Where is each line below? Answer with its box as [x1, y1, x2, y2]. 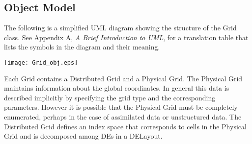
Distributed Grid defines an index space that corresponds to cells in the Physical [4, 121, 247, 131]
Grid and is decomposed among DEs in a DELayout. [4, 131, 163, 141]
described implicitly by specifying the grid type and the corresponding [4, 92, 216, 102]
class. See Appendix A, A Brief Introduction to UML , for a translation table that [4, 32, 249, 42]
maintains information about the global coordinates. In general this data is [4, 83, 229, 93]
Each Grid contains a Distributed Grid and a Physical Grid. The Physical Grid [4, 73, 243, 83]
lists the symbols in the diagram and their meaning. [4, 42, 160, 52]
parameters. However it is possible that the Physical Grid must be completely [4, 102, 238, 112]
